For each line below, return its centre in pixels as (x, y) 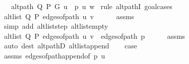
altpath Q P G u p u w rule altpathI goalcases (92, 6)
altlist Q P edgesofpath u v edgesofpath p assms (94, 36)
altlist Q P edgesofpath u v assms (69, 16)
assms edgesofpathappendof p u (54, 55)
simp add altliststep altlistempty (56, 26)
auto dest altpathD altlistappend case (70, 46)
